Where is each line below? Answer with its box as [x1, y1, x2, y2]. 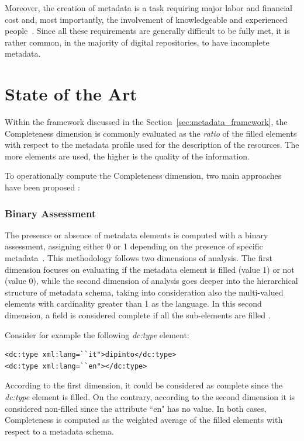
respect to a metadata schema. [5, 425, 114, 437]
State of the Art [5, 82, 137, 106]
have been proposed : [5, 181, 80, 193]
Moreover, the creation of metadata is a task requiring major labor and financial [5, 2, 293, 13]
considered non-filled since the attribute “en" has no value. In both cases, [5, 402, 267, 414]
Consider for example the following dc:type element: [5, 328, 189, 341]
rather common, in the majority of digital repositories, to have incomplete [5, 36, 270, 48]
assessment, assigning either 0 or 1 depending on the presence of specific [5, 240, 263, 252]
